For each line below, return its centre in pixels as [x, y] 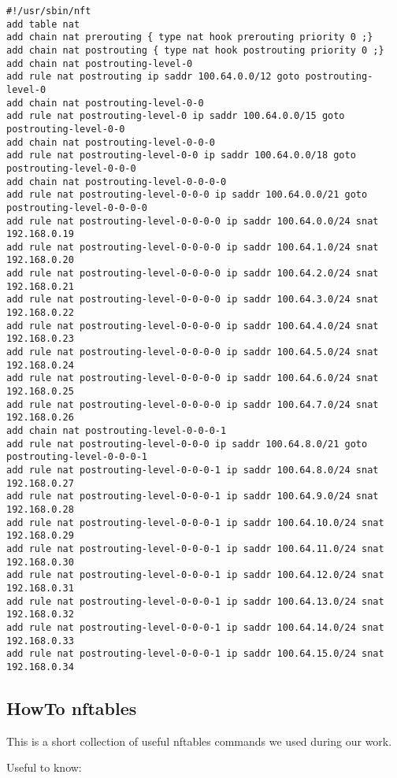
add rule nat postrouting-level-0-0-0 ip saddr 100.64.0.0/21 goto [187, 195]
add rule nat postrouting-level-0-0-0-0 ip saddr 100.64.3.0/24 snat [193, 300]
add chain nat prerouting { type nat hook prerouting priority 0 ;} [190, 37]
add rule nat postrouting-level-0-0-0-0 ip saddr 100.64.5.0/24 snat [193, 352]
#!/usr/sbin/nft [49, 11]
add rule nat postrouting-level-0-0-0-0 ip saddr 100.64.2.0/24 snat [193, 274]
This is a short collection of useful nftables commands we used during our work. [199, 741]
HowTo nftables [72, 708]
